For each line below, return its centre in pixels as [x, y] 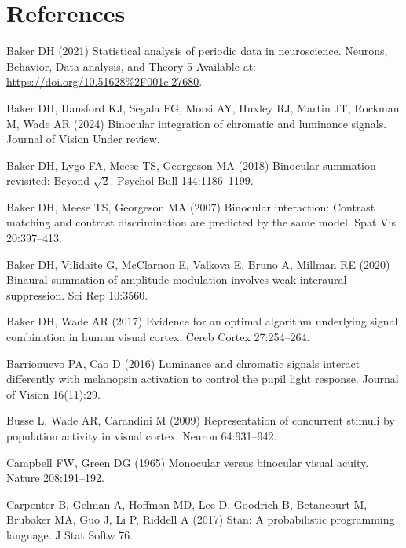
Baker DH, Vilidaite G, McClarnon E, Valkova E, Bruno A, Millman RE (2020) [198, 264]
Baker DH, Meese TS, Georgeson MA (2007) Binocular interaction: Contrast [191, 206]
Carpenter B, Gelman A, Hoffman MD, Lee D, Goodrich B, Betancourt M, [187, 504]
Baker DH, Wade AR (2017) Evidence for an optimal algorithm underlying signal [202, 321]
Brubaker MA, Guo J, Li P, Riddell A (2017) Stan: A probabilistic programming [201, 519]
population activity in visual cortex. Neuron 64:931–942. [142, 436]
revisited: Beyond [48, 180]
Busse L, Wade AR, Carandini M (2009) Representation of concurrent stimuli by [201, 420]
